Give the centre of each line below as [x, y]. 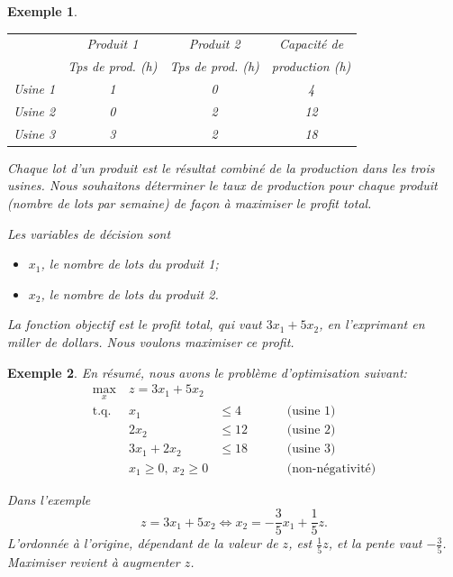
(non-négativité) [331, 468]
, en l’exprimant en [372, 324]
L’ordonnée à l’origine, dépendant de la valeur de [143, 543]
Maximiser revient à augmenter [94, 561]
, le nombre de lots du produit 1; [130, 264]
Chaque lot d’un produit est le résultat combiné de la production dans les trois [221, 167]
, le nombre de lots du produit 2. [130, 293]
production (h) [311, 66]
